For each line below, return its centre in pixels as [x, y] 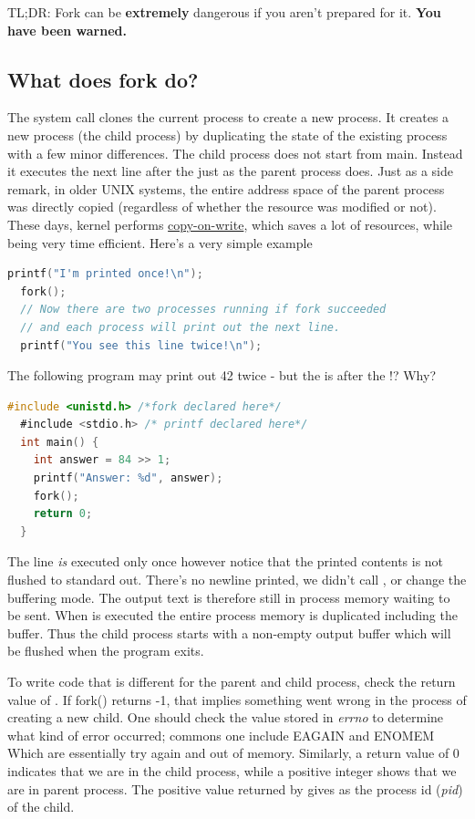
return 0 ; [63, 514]
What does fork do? [103, 79]
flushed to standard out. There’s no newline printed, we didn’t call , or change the [237, 580]
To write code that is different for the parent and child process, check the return [232, 682]
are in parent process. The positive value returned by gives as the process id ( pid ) [235, 788]
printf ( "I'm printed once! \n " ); [105, 274]
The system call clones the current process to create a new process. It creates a [228, 117]
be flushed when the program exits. [106, 651]
